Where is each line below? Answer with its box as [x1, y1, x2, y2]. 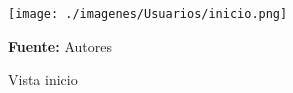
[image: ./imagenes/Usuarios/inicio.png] [8, 7, 288, 21]
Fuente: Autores [8, 35, 112, 56]
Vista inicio [8, 69, 78, 90]
